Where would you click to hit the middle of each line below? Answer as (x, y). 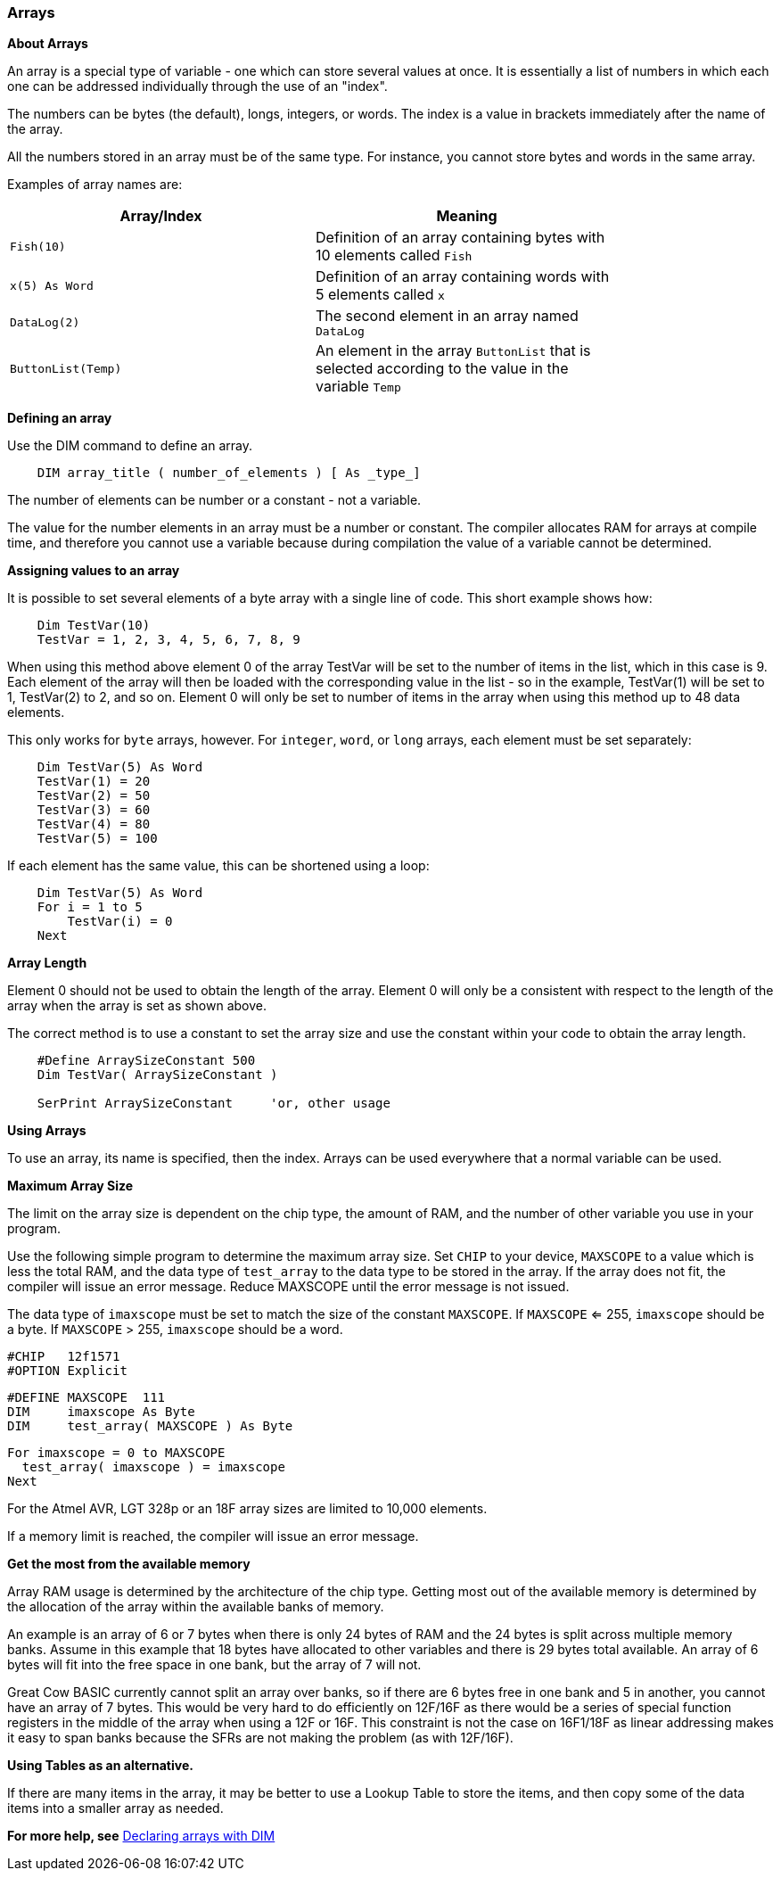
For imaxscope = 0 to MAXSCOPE (116, 1453)
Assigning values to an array (94, 571)
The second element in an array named (447, 316)
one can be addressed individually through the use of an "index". (197, 86)
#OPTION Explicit (67, 1371)
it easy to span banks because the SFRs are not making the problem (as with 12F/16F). (260, 1738)
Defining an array (60, 418)
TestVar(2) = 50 (94, 796)
